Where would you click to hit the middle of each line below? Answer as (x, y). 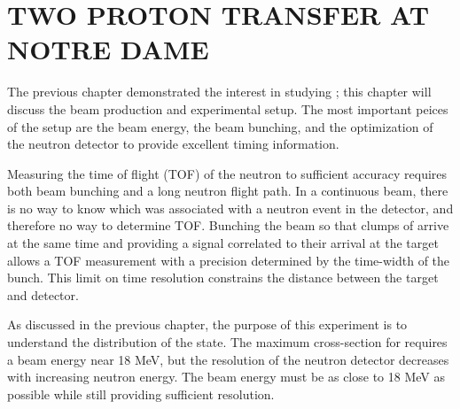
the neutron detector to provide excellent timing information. (173, 144)
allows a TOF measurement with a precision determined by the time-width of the (229, 260)
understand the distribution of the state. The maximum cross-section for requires (227, 342)
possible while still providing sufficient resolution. (141, 394)
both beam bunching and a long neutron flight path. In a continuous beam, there (228, 191)
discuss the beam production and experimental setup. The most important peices (228, 108)
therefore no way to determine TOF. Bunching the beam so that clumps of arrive (228, 225)
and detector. (43, 294)
